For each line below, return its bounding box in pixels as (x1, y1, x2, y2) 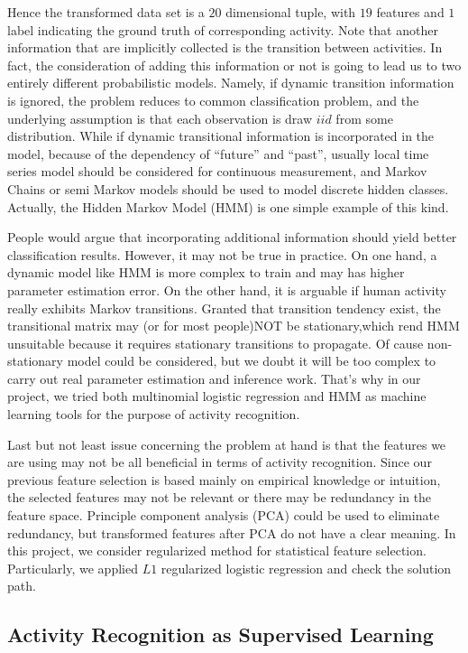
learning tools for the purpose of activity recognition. (7, 405, 300, 424)
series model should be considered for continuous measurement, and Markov (7, 162, 427, 181)
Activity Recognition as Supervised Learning (7, 620, 434, 648)
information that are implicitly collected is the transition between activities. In (7, 38, 443, 57)
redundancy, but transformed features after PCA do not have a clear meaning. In (7, 523, 456, 542)
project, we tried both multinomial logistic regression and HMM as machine (7, 387, 427, 406)
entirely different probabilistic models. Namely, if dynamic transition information (7, 73, 454, 92)
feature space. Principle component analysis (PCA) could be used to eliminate (7, 506, 440, 525)
